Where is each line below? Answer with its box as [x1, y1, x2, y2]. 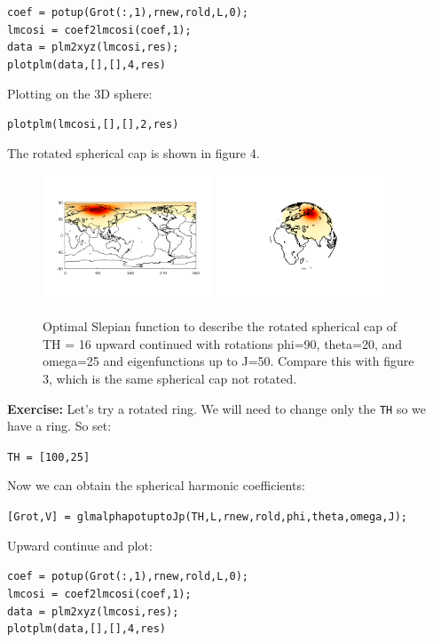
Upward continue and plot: [7, 535, 153, 554]
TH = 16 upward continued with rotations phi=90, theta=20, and [43, 334, 403, 353]
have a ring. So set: [7, 416, 112, 435]
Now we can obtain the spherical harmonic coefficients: [7, 476, 305, 495]
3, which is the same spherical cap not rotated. [43, 369, 297, 387]
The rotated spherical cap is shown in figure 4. [7, 143, 260, 162]
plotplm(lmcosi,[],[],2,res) [7, 118, 179, 131]
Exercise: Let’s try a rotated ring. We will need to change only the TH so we [7, 399, 427, 417]
